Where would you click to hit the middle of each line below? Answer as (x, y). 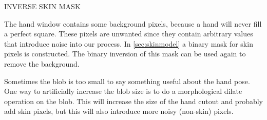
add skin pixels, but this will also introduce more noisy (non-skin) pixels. (119, 111)
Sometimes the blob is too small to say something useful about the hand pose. (127, 81)
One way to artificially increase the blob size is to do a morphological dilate (123, 91)
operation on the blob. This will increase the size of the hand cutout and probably (133, 101)
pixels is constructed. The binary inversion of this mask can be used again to (125, 54)
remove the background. (42, 63)
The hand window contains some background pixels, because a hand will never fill (133, 23)
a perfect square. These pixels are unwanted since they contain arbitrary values (129, 34)
